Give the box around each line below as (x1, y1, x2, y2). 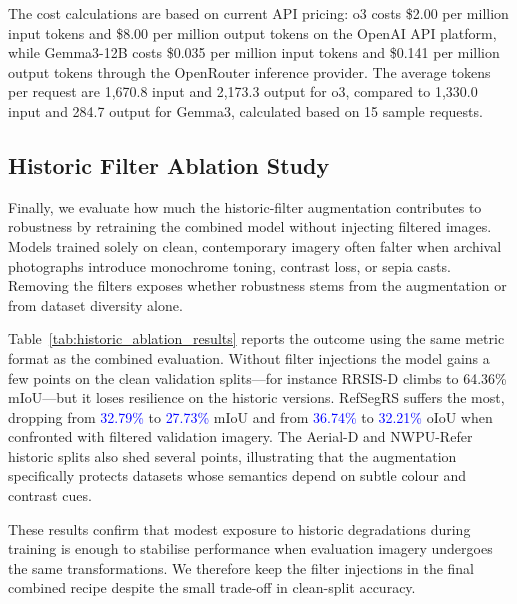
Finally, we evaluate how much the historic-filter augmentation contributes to (8, 196, 482, 217)
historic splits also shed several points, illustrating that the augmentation (8, 445, 457, 466)
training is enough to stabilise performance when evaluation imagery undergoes (8, 538, 493, 559)
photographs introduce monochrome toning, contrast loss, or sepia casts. (8, 255, 451, 276)
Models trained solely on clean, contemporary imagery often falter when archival (8, 235, 502, 256)
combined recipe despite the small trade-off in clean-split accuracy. (8, 577, 416, 598)
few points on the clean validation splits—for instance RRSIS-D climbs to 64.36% (8, 367, 507, 388)
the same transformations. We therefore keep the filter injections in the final (8, 557, 475, 578)
